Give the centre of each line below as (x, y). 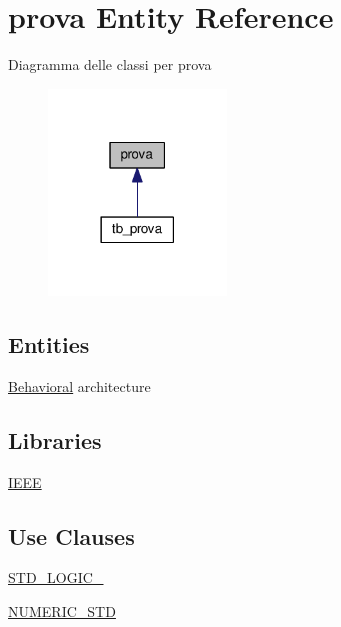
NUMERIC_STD (62, 611)
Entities (49, 344)
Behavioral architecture (79, 385)
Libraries (55, 439)
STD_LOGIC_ (56, 577)
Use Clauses (71, 535)
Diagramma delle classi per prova (110, 64)
